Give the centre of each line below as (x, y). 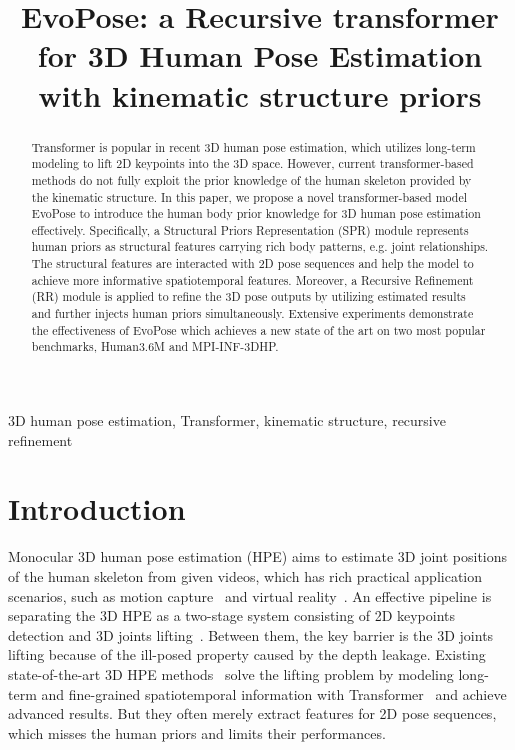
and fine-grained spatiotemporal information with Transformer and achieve (274, 693)
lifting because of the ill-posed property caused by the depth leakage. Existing (247, 654)
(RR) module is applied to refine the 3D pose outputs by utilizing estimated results (248, 296)
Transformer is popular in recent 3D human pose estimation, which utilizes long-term (253, 146)
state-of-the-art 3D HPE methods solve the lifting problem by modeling (231, 673)
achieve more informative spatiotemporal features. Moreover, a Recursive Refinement (252, 279)
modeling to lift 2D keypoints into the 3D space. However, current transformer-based (252, 163)
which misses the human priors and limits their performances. (197, 732)
